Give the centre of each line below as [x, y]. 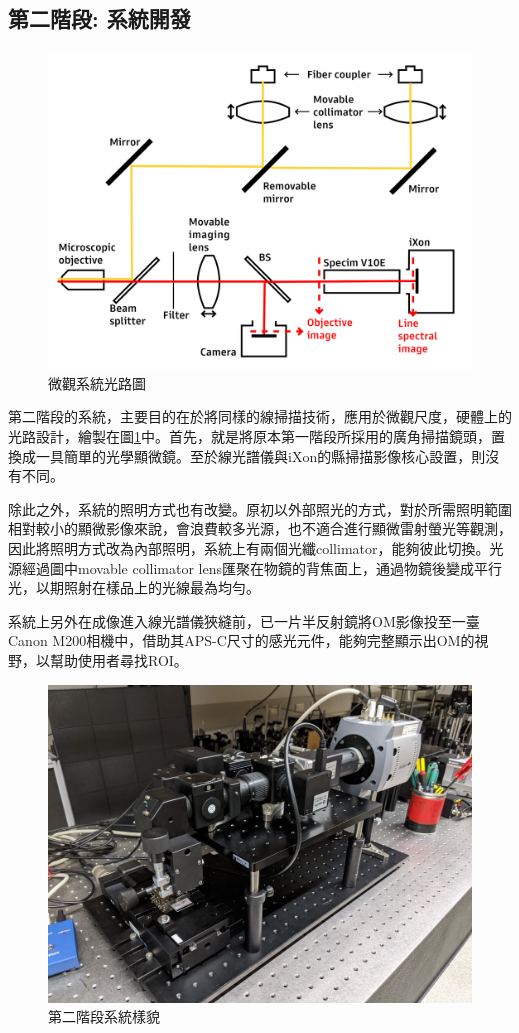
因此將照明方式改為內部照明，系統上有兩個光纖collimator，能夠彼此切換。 [249, 547]
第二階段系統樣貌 [104, 1016]
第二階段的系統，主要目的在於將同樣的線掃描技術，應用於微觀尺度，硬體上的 [260, 416]
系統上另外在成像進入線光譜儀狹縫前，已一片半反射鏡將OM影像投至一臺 [244, 620]
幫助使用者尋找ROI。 [118, 659]
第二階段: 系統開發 [99, 18]
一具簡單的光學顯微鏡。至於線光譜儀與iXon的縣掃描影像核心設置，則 [260, 455]
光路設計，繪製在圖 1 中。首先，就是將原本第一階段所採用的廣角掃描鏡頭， [249, 435]
